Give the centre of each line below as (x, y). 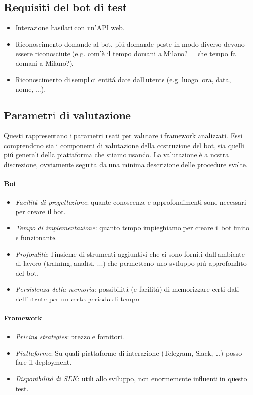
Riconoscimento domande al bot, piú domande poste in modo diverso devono (130, 44)
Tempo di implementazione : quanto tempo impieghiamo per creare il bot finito (132, 228)
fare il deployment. (43, 362)
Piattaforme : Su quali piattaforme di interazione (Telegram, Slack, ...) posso (129, 352)
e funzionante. (36, 237)
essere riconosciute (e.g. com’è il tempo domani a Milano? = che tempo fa (126, 53)
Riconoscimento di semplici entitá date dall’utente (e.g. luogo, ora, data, (123, 79)
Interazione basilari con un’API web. (70, 28)
